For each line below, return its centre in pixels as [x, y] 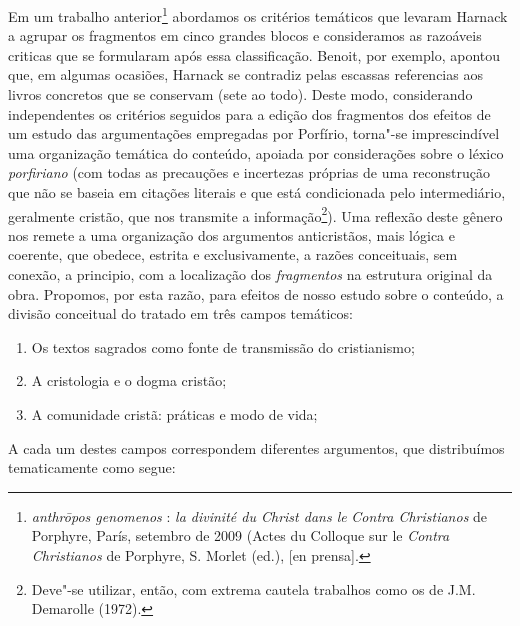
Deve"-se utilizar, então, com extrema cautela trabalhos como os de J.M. [253, 588]
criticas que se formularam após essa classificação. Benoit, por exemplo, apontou [254, 54]
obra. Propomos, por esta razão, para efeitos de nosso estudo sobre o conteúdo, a [256, 293]
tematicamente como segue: [92, 467]
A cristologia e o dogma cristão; [129, 380]
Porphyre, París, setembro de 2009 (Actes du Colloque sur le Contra [240, 535]
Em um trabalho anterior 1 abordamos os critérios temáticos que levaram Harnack [258, 14]
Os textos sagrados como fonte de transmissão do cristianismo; [223, 346]
